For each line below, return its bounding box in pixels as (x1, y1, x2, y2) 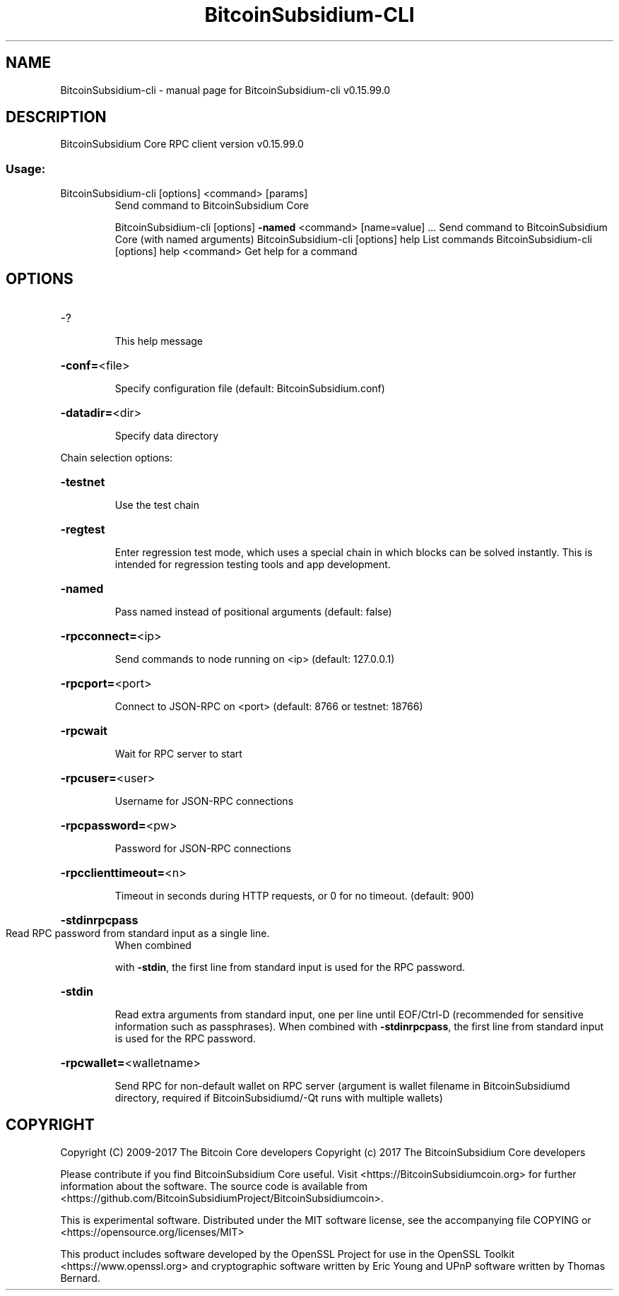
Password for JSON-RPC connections (114, 842, 291, 855)
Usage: (6, 161, 46, 176)
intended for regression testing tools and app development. (114, 558, 391, 571)
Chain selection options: (60, 452, 173, 464)
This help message (114, 335, 203, 348)
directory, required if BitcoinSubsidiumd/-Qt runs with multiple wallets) (114, 1092, 443, 1104)
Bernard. (60, 1271, 100, 1284)
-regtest (60, 522, 105, 537)
